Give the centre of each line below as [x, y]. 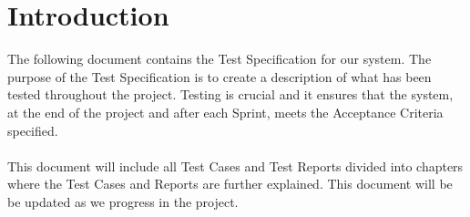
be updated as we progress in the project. [123, 201]
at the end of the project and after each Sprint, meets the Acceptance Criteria [225, 112]
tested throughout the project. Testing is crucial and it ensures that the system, [230, 94]
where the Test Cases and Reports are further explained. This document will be [230, 184]
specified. [33, 130]
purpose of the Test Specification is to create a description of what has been [220, 76]
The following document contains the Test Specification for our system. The [220, 59]
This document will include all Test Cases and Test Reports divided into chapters [235, 165]
